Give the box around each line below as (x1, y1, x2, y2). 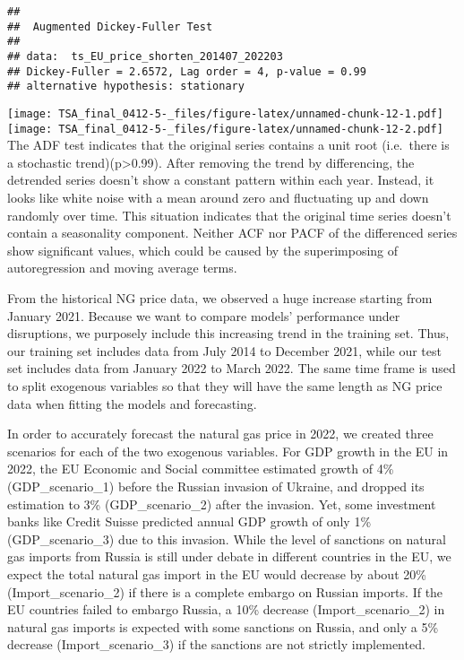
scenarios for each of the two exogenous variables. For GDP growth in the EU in (7, 441, 449, 460)
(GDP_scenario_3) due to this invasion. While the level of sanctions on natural (7, 529, 446, 548)
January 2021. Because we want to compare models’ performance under (7, 306, 400, 325)
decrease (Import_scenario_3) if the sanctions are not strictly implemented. (7, 635, 425, 654)
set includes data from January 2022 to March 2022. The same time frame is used (7, 359, 456, 378)
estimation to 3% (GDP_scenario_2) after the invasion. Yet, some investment (7, 494, 436, 513)
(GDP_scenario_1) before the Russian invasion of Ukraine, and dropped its (7, 476, 425, 495)
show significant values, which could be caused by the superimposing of (7, 240, 399, 259)
